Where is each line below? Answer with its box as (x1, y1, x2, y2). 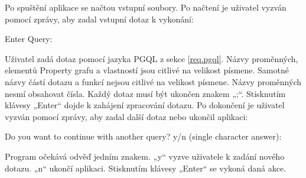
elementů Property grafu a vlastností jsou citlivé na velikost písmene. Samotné (5, 64, 289, 76)
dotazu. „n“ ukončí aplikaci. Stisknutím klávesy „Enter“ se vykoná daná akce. (5, 161, 287, 174)
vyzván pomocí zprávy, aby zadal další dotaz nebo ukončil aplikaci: (5, 110, 248, 122)
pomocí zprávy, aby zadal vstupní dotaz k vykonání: (5, 12, 194, 25)
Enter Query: (5, 33, 53, 45)
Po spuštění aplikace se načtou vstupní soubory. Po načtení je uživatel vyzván (5, 1, 287, 13)
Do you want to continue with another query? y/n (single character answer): (5, 130, 282, 143)
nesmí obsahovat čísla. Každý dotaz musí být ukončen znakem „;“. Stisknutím (5, 87, 286, 99)
